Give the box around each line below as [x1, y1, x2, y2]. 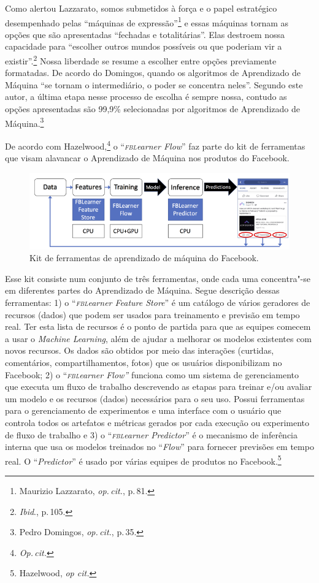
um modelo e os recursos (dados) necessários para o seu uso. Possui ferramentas [5, 392, 305, 405]
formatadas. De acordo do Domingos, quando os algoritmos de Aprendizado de [5, 66, 301, 79]
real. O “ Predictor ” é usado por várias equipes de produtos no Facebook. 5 [5, 452, 282, 467]
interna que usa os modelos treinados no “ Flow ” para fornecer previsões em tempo [5, 440, 314, 453]
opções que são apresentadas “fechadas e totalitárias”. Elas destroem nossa [5, 28, 285, 40]
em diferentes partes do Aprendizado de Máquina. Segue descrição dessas [5, 284, 280, 297]
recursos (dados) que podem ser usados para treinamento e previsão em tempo [5, 308, 300, 321]
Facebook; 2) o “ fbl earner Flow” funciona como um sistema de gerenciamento [5, 368, 299, 381]
